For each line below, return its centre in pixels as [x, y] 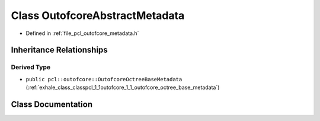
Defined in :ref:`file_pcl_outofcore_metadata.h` [82, 33]
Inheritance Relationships [59, 50]
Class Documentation [52, 104]
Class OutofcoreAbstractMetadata [98, 15]
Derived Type [31, 67]
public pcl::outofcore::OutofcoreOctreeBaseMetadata [104, 79]
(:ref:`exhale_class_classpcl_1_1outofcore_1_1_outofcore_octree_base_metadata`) [123, 87]
